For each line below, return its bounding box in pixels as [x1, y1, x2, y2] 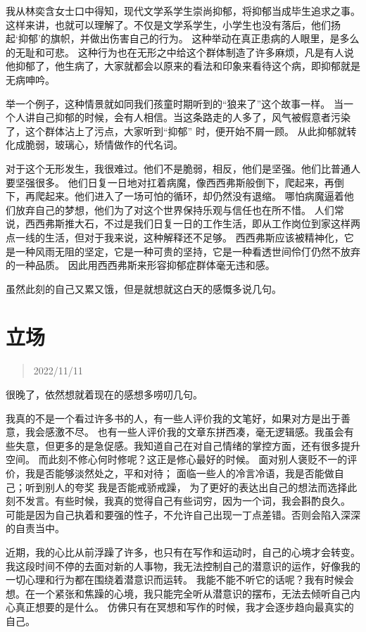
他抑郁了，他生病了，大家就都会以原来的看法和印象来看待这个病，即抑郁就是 [6, 58, 360, 73]
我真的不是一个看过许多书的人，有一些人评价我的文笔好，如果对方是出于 [6, 410, 341, 425]
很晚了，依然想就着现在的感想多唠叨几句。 [6, 387, 203, 401]
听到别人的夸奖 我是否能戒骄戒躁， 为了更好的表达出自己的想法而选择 [25, 479, 348, 494]
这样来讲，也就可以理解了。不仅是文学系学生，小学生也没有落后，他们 [6, 17, 331, 32]
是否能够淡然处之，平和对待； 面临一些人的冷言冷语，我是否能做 [34, 465, 334, 480]
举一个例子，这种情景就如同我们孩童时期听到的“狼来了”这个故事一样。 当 [6, 96, 343, 110]
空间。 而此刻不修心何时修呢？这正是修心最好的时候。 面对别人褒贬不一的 [6, 452, 348, 467]
